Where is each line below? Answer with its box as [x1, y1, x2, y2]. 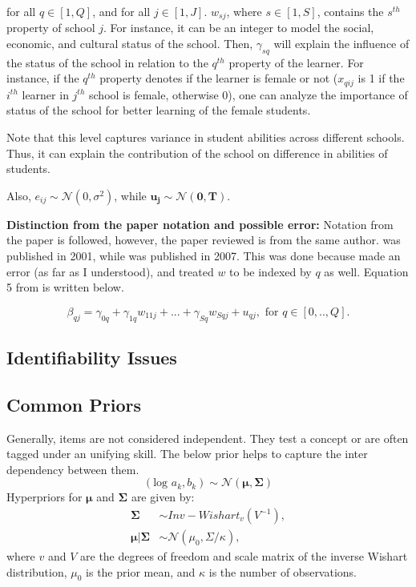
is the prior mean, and [86, 563, 196, 580]
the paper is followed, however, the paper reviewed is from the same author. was [6, 231, 401, 248]
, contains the [317, 3, 384, 19]
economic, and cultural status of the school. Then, [6, 35, 253, 52]
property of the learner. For [228, 54, 364, 70]
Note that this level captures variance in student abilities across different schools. [6, 129, 405, 146]
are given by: [131, 488, 195, 505]
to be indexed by [229, 263, 312, 279]
